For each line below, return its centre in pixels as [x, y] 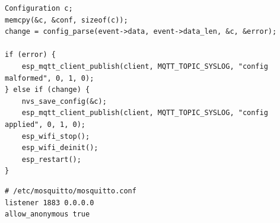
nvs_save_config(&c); [64, 101]
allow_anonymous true [47, 214]
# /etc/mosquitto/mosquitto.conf [71, 191]
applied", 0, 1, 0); [45, 124]
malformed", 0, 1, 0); [50, 78]
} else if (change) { [47, 90]
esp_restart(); [51, 159]
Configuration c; [39, 8]
